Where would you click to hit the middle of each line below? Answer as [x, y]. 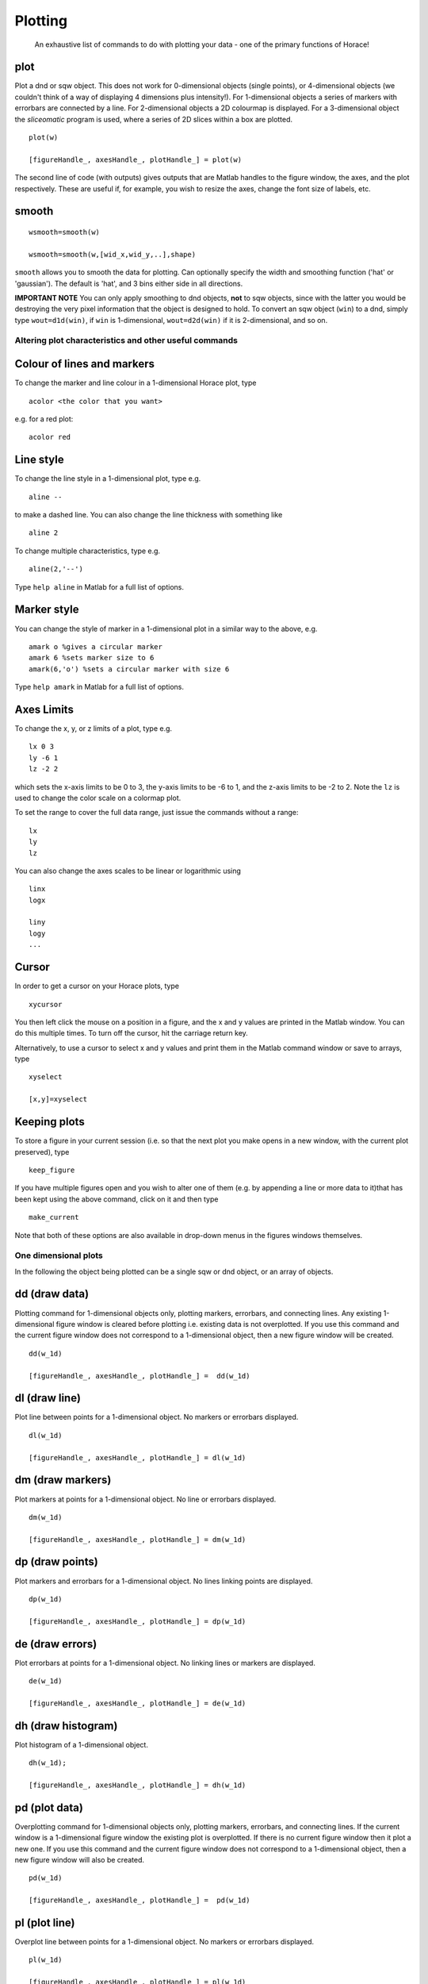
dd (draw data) [52, 1294]
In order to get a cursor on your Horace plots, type [97, 986]
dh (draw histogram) [66, 1726]
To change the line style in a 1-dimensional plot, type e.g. [108, 479]
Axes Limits [44, 709]
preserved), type [42, 1152]
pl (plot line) [45, 1922]
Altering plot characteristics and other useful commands [126, 340]
